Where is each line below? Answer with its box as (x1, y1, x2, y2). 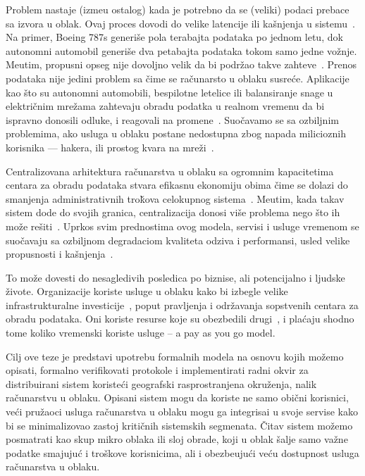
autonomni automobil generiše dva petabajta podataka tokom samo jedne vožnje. (6, 43, 357, 58)
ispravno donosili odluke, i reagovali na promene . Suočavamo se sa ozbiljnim (6, 112, 339, 127)
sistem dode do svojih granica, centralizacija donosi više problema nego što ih (6, 205, 340, 220)
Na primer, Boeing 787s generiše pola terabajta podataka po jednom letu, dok (6, 30, 343, 44)
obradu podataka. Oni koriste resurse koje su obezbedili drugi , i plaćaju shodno (6, 311, 354, 326)
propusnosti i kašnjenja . (6, 246, 113, 261)
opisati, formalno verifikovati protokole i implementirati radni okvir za (6, 363, 309, 377)
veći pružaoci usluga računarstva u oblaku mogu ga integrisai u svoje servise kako (6, 404, 358, 419)
